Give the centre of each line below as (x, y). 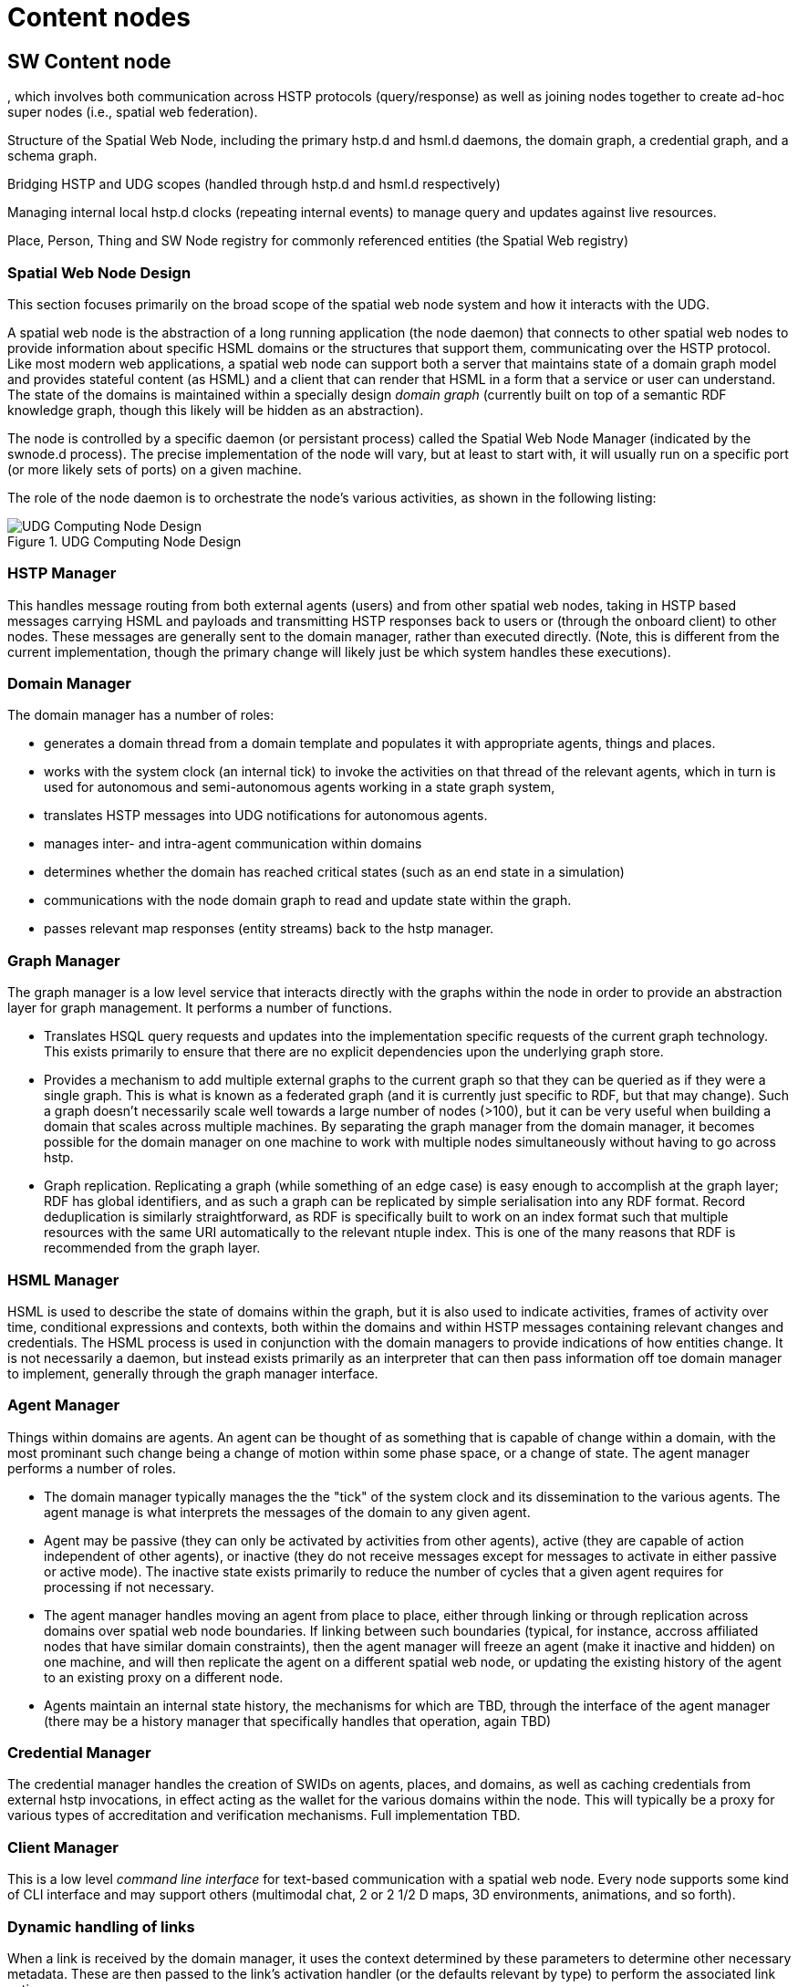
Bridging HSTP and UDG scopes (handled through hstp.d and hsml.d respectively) (254, 184)
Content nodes (99, 17)
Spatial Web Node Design (99, 272)
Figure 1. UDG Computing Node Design (124, 541)
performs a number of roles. (92, 1468)
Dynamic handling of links (101, 1926)
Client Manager (63, 1847)
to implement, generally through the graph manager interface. (193, 1373)
